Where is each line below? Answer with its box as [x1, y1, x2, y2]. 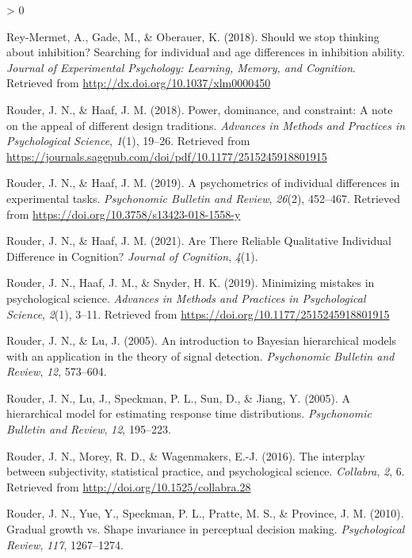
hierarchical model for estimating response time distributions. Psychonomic [6, 405, 372, 422]
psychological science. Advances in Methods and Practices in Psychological [6, 289, 366, 306]
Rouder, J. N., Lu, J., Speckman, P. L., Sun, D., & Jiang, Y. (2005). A [6, 389, 351, 406]
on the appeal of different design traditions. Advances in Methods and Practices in [6, 117, 406, 133]
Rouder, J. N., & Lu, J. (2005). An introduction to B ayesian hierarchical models [6, 332, 397, 349]
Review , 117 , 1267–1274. [6, 536, 124, 552]
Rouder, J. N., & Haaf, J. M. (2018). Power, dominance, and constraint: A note [6, 101, 393, 117]
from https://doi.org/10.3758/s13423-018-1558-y [6, 205, 241, 222]
